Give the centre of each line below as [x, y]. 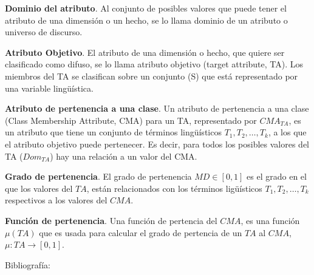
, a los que [287, 132]
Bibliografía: [28, 264]
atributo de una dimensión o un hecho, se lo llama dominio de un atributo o [146, 20]
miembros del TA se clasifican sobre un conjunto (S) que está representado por [152, 76]
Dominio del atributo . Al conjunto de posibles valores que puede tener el [146, 8]
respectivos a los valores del [56, 200]
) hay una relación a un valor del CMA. [124, 156]
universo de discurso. [44, 32]
